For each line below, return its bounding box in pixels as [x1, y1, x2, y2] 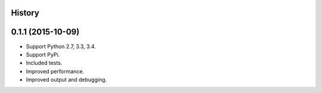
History [11, 8, 40, 18]
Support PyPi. [26, 51, 60, 58]
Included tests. [26, 60, 63, 67]
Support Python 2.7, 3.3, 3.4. [26, 42, 97, 50]
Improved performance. [26, 67, 85, 75]
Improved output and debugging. [26, 76, 107, 83]
